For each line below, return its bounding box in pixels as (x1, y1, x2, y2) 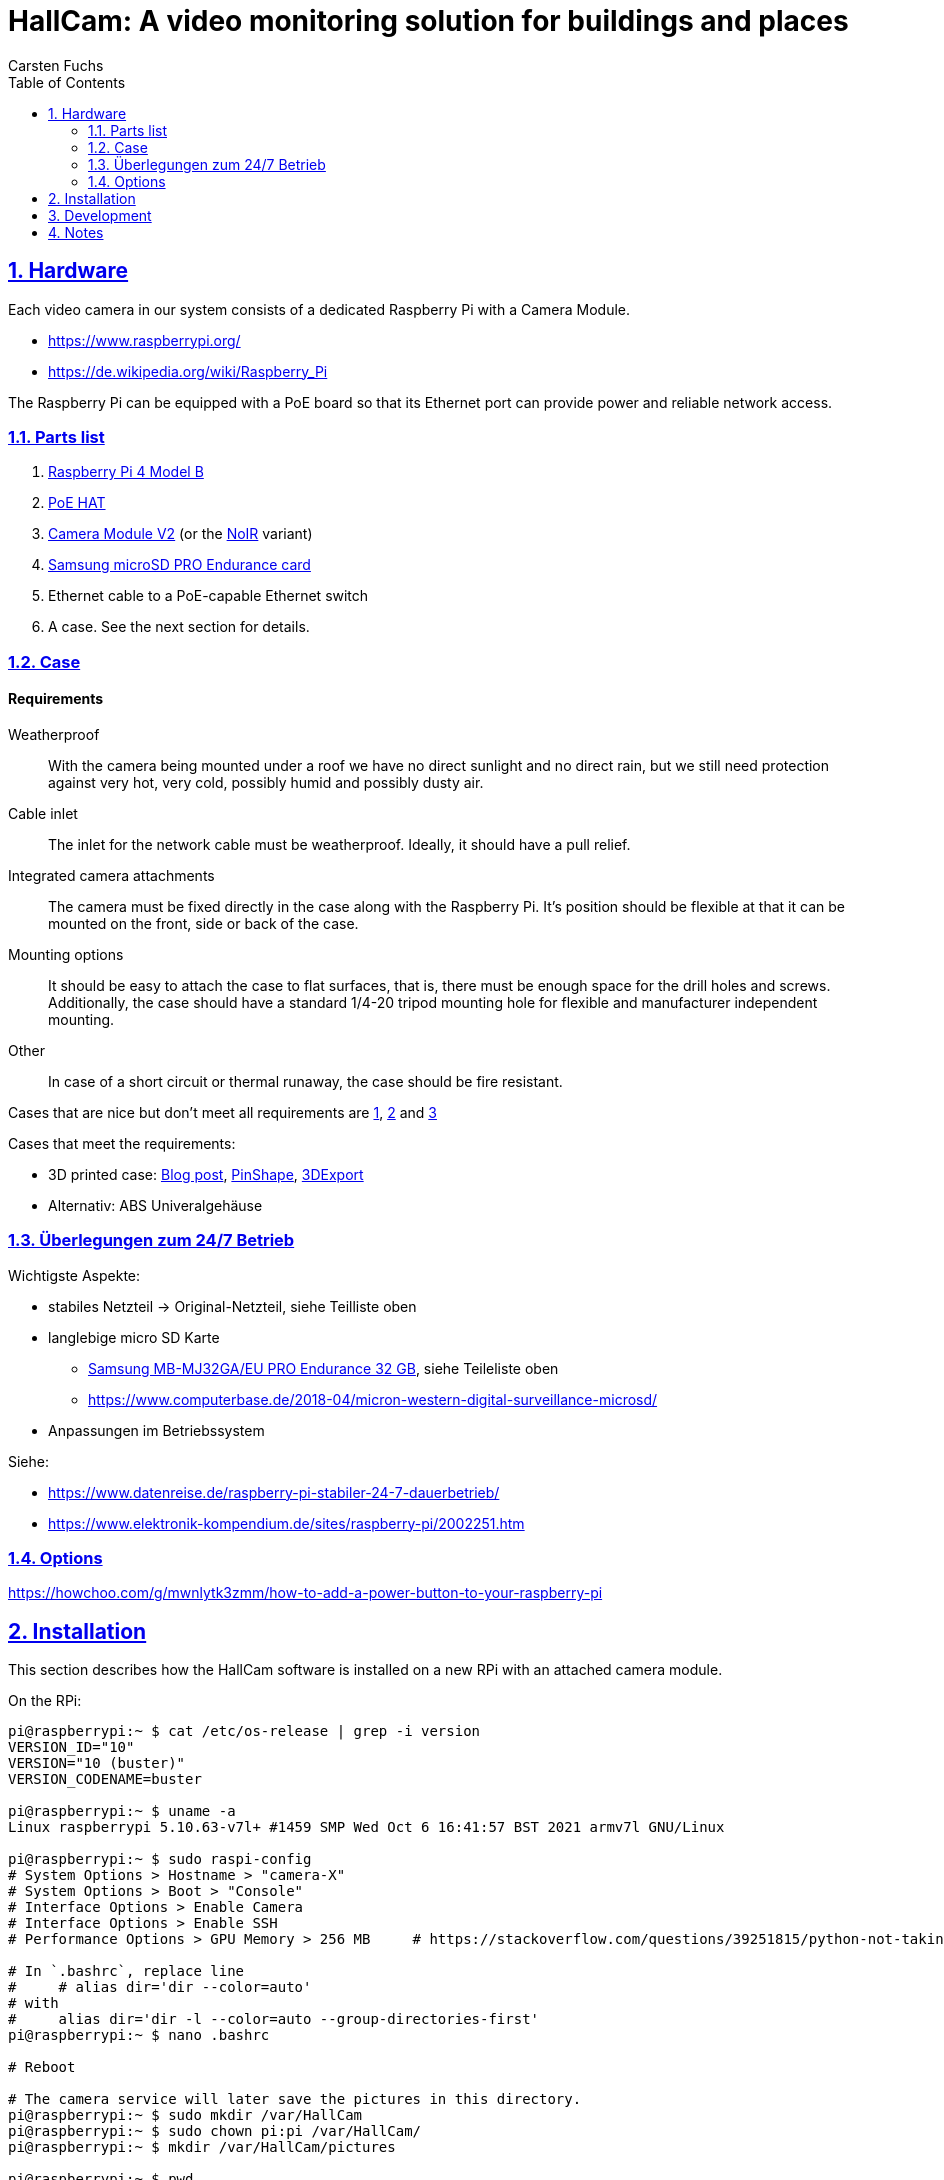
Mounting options (8, 945, 124, 963)
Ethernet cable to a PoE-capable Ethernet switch (48, 587, 369, 605)
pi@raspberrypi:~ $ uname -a (8, 1803, 236, 1820)
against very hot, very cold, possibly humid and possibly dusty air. (48, 773, 484, 791)
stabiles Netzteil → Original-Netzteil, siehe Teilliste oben (48, 1297, 417, 1315)
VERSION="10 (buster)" (8, 1755, 186, 1772)
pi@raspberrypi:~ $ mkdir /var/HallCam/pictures (8, 2139, 396, 2156)
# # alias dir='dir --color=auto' (8, 1979, 312, 1996)
